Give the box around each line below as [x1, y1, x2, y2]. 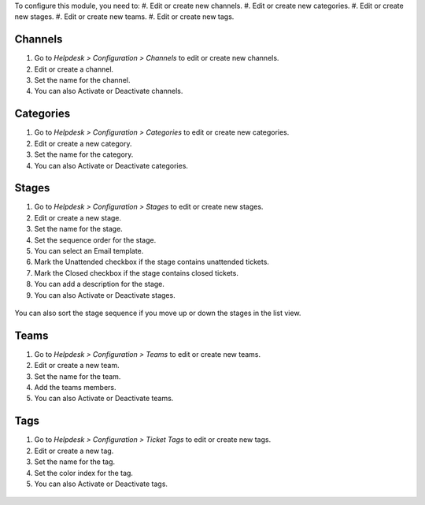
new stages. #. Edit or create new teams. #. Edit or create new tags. [14, 12, 235, 21]
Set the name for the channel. [34, 76, 131, 85]
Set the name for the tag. [34, 457, 116, 466]
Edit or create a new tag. [34, 446, 114, 455]
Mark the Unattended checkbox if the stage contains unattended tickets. [34, 257, 269, 267]
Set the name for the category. [34, 150, 134, 159]
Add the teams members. [34, 383, 117, 392]
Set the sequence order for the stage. [34, 235, 157, 244]
